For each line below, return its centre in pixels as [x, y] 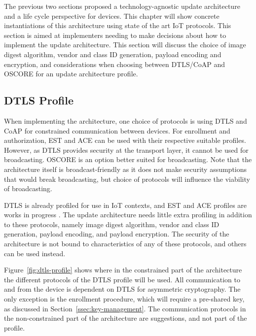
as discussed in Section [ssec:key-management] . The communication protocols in [125, 308]
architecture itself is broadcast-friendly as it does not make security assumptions [126, 169]
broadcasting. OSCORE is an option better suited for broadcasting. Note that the [128, 159]
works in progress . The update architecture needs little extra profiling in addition [128, 215]
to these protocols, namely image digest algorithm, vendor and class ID [112, 224]
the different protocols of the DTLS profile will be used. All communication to [122, 279]
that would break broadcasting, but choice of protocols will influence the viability [127, 179]
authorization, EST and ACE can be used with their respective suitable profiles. [125, 140]
